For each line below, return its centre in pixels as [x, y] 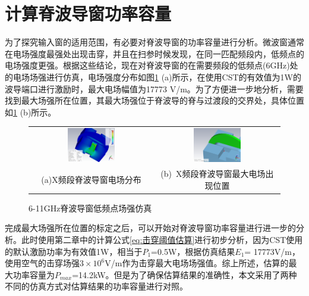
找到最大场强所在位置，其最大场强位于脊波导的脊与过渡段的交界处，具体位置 [154, 100]
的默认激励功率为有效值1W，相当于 [74, 251]
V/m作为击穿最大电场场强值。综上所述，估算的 [197, 263]
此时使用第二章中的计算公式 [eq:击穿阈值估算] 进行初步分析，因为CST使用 [162, 240]
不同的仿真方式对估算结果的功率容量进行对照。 [96, 286]
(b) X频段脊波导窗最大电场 [213, 174]
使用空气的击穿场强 [42, 263]
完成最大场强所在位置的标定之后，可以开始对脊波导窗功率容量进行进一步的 [150, 228]
